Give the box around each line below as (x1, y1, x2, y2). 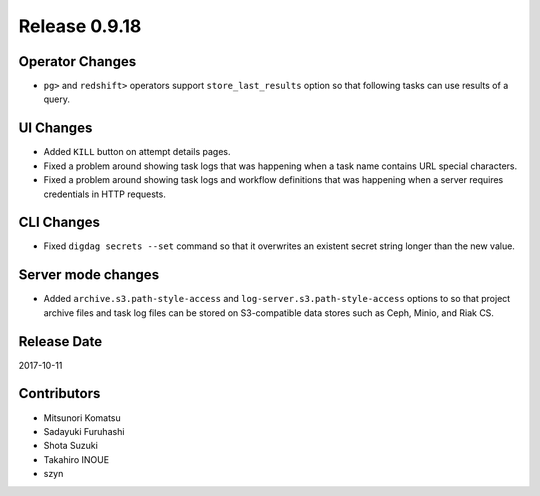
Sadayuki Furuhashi (43, 425, 125, 437)
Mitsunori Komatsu (43, 411, 122, 424)
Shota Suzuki (43, 440, 99, 452)
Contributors (18, 385, 101, 402)
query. (43, 93, 70, 105)
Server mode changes (18, 266, 160, 284)
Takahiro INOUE (43, 453, 110, 465)
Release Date (18, 333, 103, 350)
